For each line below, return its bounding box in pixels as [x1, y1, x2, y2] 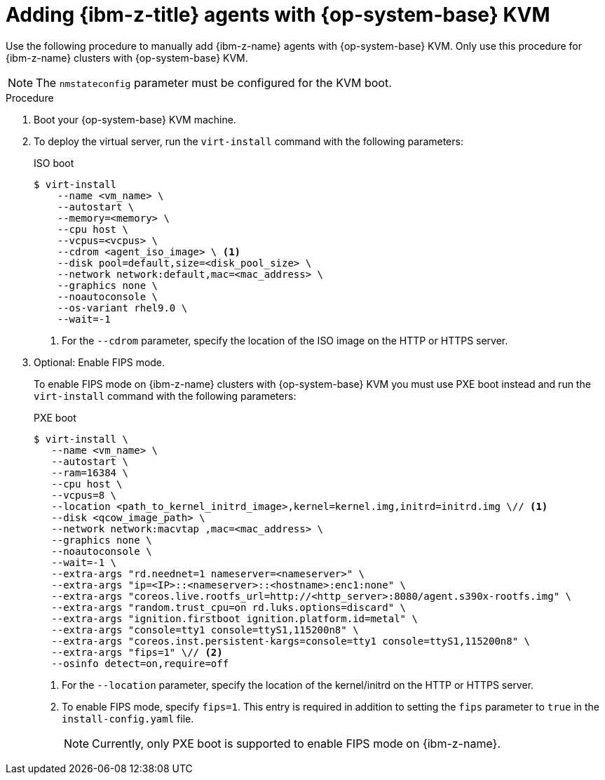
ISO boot [34, 156, 74, 169]
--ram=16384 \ [51, 466, 128, 478]
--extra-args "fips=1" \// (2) [51, 646, 223, 658]
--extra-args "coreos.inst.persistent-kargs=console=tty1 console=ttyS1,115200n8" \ [51, 635, 531, 647]
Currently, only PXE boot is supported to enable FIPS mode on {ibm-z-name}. [92, 736, 501, 751]
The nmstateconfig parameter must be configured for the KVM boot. [36, 75, 392, 90]
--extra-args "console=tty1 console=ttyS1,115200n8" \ [51, 624, 359, 636]
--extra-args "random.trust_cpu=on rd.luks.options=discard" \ [51, 601, 407, 613]
